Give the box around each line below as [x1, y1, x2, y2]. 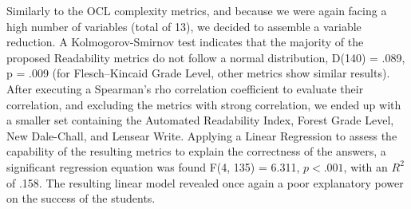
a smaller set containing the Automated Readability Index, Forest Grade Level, [6, 112, 394, 128]
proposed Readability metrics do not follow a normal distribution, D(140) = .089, [6, 49, 405, 65]
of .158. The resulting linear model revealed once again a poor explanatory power [6, 174, 404, 191]
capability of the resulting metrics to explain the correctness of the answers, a [6, 143, 386, 160]
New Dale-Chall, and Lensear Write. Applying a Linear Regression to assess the [6, 127, 397, 144]
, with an [343, 158, 388, 175]
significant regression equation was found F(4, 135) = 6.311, [6, 158, 300, 175]
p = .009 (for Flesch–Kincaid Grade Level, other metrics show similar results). [6, 65, 390, 81]
